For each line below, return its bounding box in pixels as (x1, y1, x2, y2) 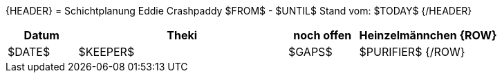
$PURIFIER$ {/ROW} (359, 45, 465, 59)
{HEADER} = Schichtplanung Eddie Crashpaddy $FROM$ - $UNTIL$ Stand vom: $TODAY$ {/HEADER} (6, 5, 472, 17)
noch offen (293, 28, 352, 42)
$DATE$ (8, 45, 50, 59)
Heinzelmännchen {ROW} (359, 28, 497, 42)
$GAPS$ (288, 45, 333, 59)
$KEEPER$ (78, 45, 135, 59)
